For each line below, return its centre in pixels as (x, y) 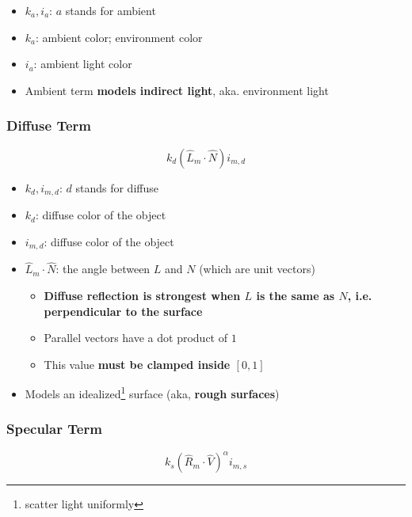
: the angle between (103, 269)
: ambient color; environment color (119, 37)
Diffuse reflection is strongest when (142, 295)
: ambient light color (83, 64)
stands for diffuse (117, 187)
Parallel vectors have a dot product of (135, 338)
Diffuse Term (49, 125)
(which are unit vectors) (257, 269)
